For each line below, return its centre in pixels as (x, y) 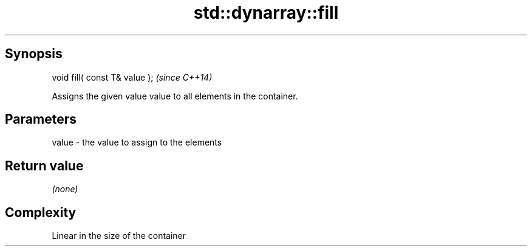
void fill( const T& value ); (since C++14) (132, 77)
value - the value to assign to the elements (137, 142)
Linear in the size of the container (119, 236)
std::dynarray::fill (266, 13)
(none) (65, 189)
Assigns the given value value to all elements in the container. (175, 96)
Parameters (41, 119)
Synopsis (34, 54)
